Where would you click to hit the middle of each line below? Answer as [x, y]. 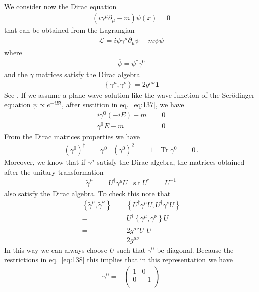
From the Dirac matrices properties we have [72, 137]
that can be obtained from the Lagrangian [69, 29]
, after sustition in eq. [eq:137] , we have [123, 104]
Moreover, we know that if [45, 162]
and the [16, 74]
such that [131, 249]
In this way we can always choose [56, 249]
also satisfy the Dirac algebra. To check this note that [87, 193]
